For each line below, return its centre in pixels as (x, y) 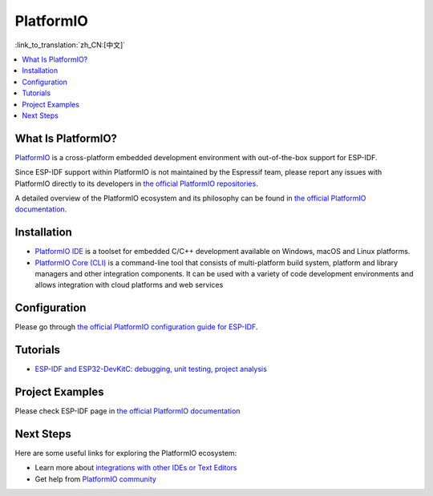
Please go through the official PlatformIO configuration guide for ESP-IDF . (136, 327)
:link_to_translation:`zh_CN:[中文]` (70, 45)
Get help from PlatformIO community (95, 479)
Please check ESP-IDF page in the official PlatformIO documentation (127, 411)
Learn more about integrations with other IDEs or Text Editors (136, 468)
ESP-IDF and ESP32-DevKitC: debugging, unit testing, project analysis (151, 369)
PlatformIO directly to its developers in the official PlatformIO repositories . (136, 183)
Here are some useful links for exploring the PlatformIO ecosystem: (126, 454)
